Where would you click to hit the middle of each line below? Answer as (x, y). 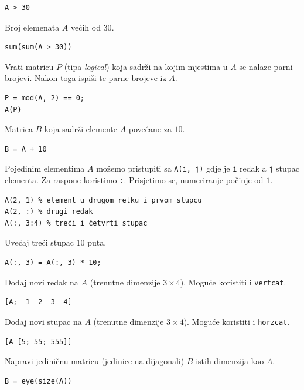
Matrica (19, 129)
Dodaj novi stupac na (43, 321)
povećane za (150, 129)
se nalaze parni (266, 66)
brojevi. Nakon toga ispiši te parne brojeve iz (86, 78)
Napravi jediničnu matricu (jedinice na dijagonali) (95, 361)
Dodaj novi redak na (42, 282)
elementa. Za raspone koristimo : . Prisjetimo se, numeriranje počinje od (134, 180)
